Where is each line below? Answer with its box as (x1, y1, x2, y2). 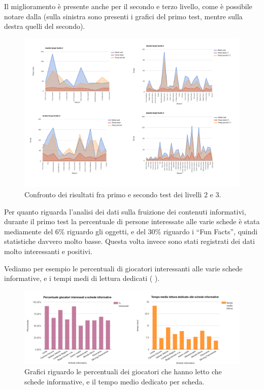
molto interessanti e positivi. (4, 245, 92, 256)
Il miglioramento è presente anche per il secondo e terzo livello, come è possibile (4, 1, 252, 11)
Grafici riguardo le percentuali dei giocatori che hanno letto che (24, 366, 222, 377)
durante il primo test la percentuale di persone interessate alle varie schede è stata (4, 216, 260, 227)
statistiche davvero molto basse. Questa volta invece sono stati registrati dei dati (4, 236, 255, 246)
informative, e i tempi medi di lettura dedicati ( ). (4, 273, 160, 283)
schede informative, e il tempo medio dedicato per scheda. (24, 376, 205, 386)
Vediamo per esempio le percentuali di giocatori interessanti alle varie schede (4, 263, 243, 273)
